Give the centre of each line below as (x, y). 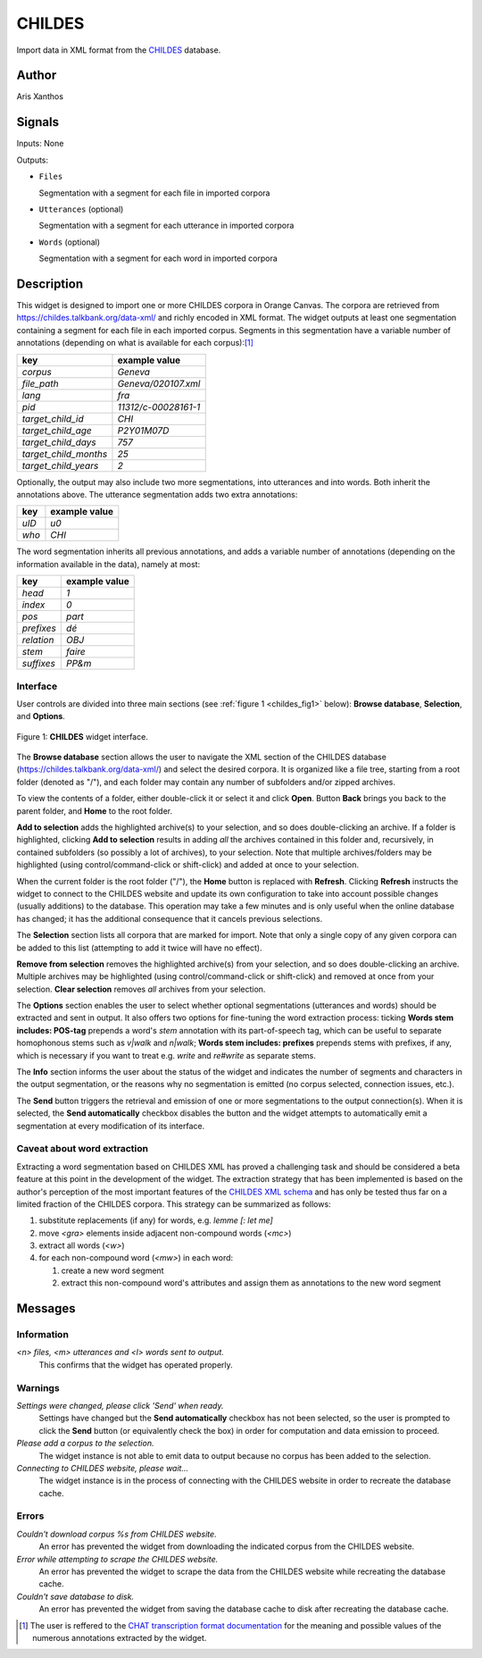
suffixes (38, 664)
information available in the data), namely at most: (108, 564)
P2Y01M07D (143, 431)
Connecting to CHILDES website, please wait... (103, 1468)
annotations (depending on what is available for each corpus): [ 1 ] (135, 343)
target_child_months (65, 454)
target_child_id (53, 418)
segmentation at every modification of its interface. (111, 1126)
